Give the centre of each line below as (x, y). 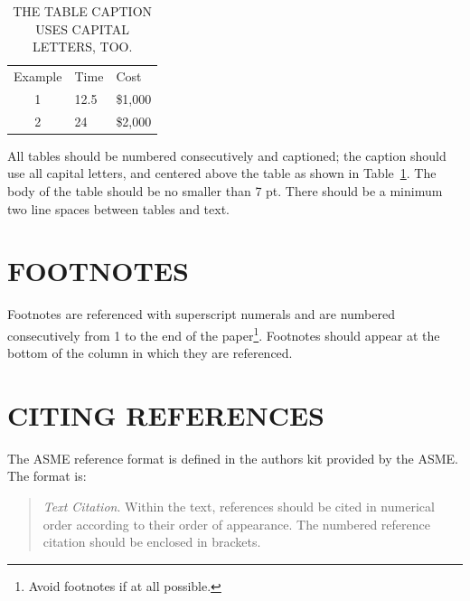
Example (38, 76)
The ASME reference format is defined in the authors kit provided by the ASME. (233, 458)
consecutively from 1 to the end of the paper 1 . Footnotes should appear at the (224, 333)
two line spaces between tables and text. (118, 208)
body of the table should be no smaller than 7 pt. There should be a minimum (225, 191)
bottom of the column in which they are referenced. (150, 353)
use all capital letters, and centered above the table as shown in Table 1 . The (222, 173)
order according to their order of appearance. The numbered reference (236, 524)
